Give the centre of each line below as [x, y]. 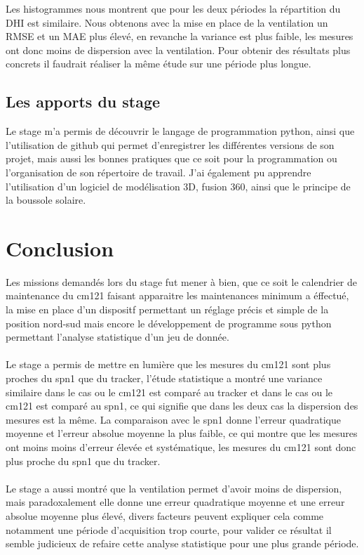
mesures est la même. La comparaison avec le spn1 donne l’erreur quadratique [173, 419]
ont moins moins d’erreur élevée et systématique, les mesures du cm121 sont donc [181, 446]
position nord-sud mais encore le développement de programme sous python [169, 323]
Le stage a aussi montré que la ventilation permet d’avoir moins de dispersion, [174, 488]
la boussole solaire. [46, 200]
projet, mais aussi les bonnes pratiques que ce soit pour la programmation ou [171, 158]
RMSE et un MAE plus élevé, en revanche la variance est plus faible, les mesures [180, 36]
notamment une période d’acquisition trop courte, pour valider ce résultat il [169, 529]
